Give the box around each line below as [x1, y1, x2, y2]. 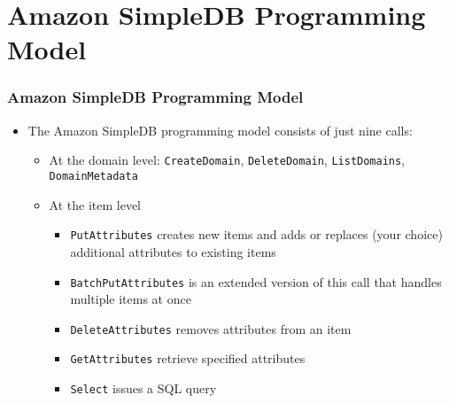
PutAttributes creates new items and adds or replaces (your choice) [70, 225, 443, 244]
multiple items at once [70, 290, 191, 308]
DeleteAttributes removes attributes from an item [70, 319, 352, 337]
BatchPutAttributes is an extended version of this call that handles [70, 272, 442, 291]
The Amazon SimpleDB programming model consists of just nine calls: [27, 120, 413, 139]
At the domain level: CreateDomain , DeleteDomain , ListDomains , [49, 151, 406, 169]
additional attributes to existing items [70, 242, 276, 260]
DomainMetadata [49, 170, 138, 183]
